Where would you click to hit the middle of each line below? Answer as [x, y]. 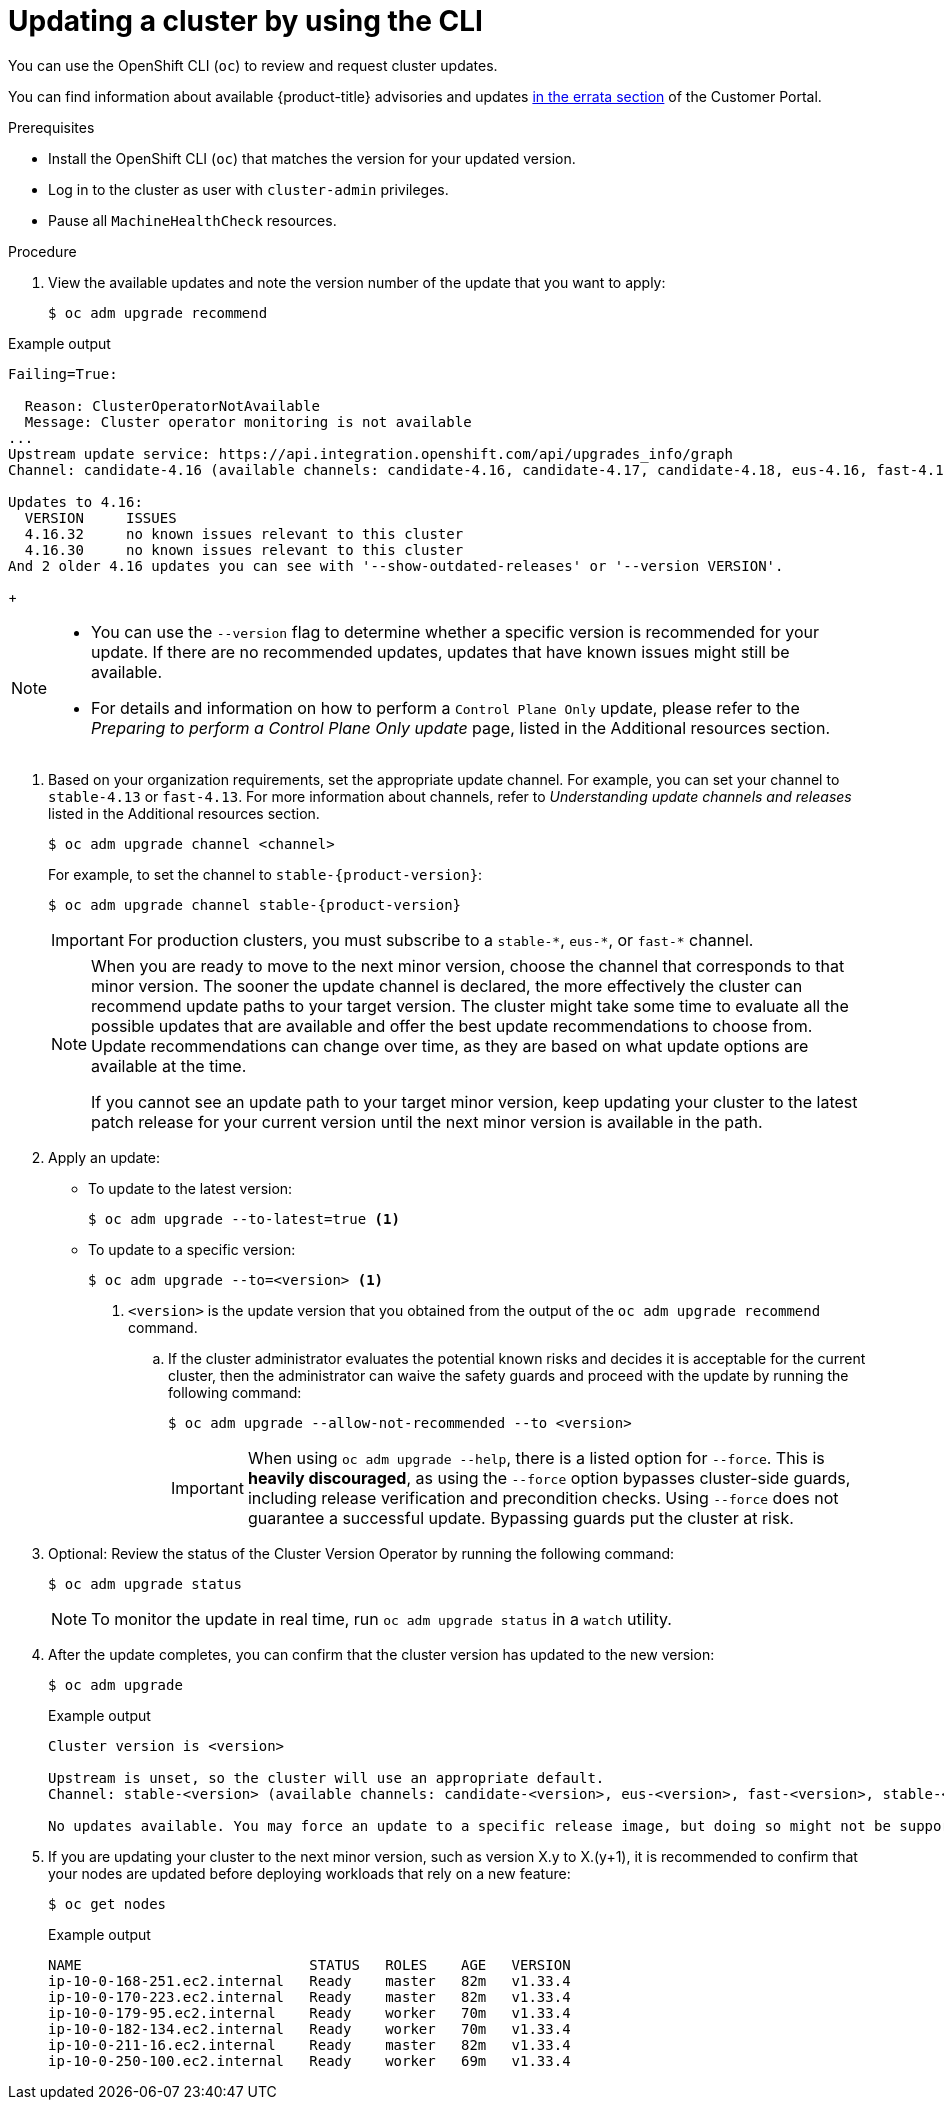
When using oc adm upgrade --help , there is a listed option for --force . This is [536, 1457]
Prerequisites [51, 127]
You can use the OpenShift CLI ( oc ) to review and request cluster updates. [253, 65]
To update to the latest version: [190, 1188]
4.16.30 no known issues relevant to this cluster [244, 549]
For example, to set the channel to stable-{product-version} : [265, 874]
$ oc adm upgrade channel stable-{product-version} [255, 904]
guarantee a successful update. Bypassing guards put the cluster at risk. [520, 1517]
